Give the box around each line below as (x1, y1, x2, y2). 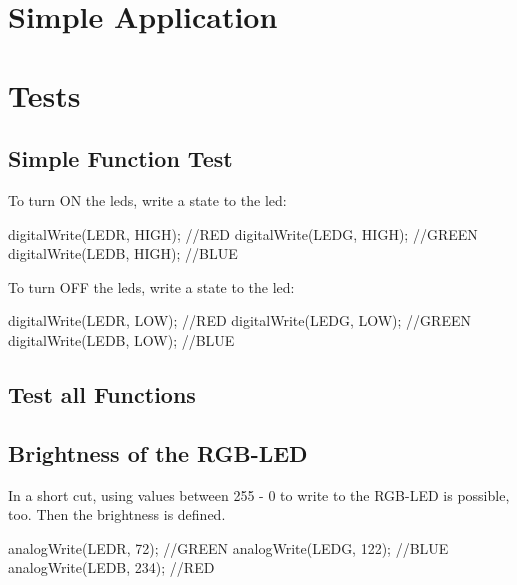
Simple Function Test (8, 143, 233, 174)
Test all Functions (8, 378, 196, 409)
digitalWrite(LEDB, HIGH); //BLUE (8, 243, 238, 264)
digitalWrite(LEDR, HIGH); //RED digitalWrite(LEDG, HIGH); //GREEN (8, 223, 478, 244)
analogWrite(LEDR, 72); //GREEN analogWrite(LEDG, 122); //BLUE (8, 537, 449, 558)
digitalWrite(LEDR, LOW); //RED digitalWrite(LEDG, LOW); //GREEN (8, 310, 471, 331)
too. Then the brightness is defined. (8, 504, 226, 525)
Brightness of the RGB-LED (8, 437, 308, 468)
